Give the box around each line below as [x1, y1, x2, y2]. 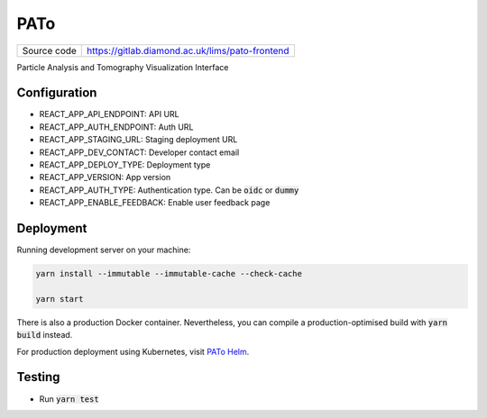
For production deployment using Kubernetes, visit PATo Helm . [16, 346, 250, 357]
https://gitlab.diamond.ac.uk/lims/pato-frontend [87, 44, 289, 57]
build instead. [16, 330, 73, 341]
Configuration [16, 86, 97, 101]
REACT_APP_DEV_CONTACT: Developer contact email [39, 147, 240, 158]
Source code [22, 44, 77, 57]
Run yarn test [39, 393, 99, 404]
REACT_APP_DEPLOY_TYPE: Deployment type [39, 159, 211, 170]
